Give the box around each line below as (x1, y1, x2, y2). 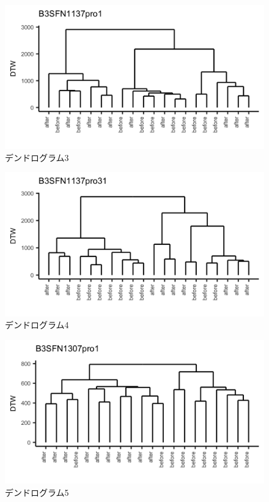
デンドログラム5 (5, 485, 69, 498)
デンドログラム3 (5, 151, 69, 163)
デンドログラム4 (5, 318, 69, 331)
